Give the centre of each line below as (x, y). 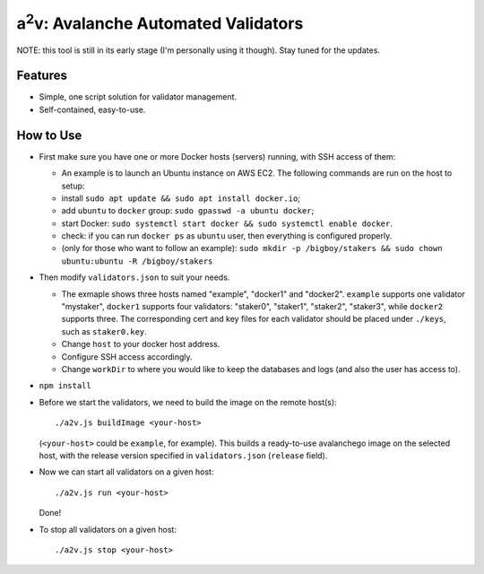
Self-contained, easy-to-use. (92, 109)
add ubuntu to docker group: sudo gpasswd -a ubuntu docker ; (188, 211)
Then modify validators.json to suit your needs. (134, 277)
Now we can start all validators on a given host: (126, 472)
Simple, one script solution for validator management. (138, 97)
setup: (73, 186)
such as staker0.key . (104, 331)
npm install (65, 386)
